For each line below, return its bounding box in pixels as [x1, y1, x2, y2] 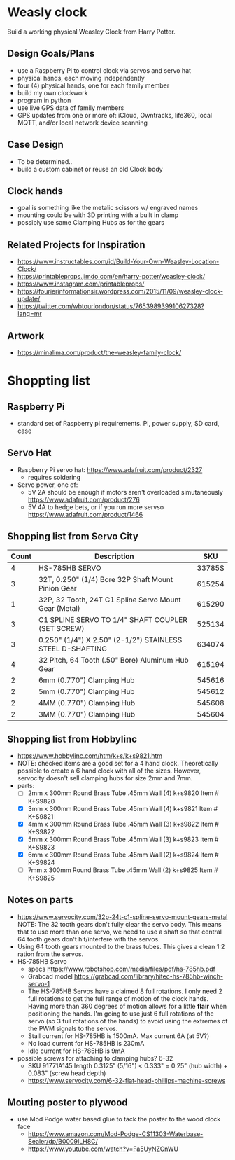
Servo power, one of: [17, 481, 78, 489]
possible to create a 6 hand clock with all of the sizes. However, [17, 766, 201, 775]
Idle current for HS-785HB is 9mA [27, 1047, 125, 1055]
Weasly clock [7, 4, 87, 20]
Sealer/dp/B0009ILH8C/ [27, 1138, 98, 1146]
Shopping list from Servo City [7, 530, 138, 543]
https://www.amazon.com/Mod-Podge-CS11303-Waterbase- [27, 1130, 204, 1138]
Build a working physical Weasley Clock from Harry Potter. [7, 27, 176, 36]
